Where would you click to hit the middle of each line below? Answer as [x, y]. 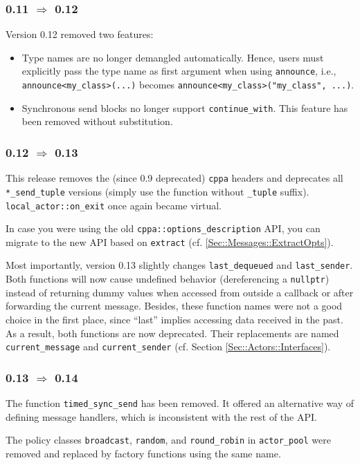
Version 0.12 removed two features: [80, 34]
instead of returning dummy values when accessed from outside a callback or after [180, 292]
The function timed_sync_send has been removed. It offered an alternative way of [180, 403]
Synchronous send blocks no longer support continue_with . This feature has [185, 107]
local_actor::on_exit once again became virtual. [114, 205]
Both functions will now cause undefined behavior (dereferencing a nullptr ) [168, 279]
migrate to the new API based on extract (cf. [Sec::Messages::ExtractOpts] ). [170, 241]
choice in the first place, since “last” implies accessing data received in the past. [174, 319]
